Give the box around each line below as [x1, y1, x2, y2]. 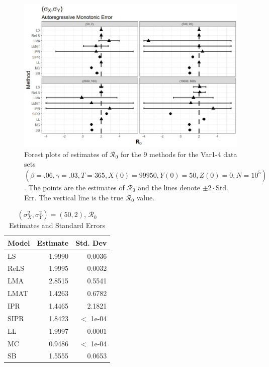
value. [136, 192, 155, 202]
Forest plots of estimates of [24, 149, 108, 159]
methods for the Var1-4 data [149, 149, 237, 159]
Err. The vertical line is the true [24, 192, 124, 202]
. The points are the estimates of [24, 182, 125, 192]
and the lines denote [138, 182, 200, 192]
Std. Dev [75, 237, 107, 248]
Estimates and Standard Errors [9, 220, 106, 231]
